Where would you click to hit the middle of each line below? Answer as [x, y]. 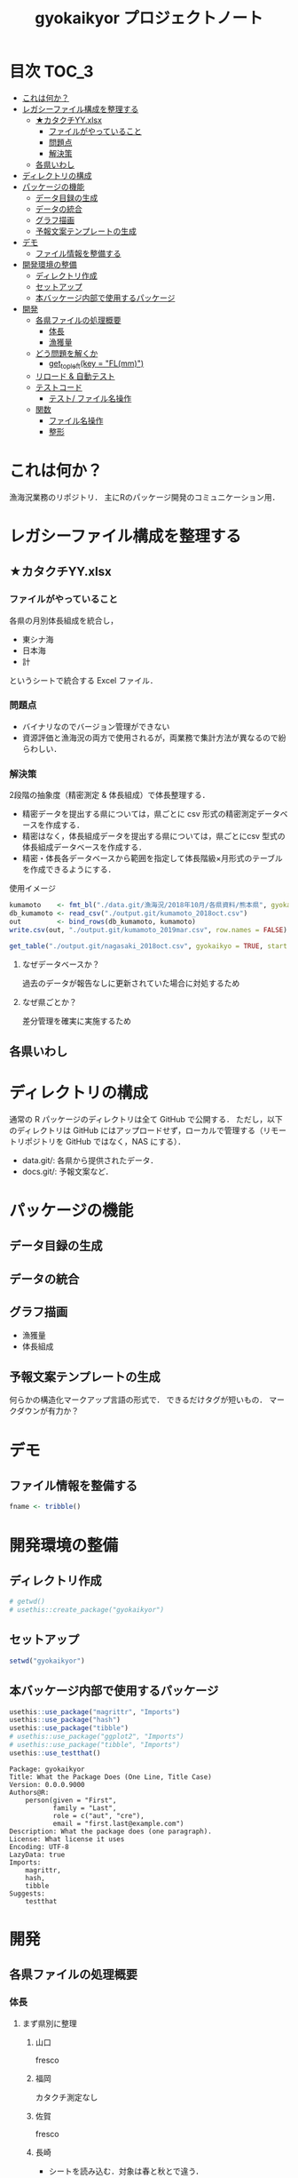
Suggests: [27, 1894]
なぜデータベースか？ [61, 964]
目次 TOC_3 [51, 72]
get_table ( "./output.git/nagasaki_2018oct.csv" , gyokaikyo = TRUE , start [149, 946]
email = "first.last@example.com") [118, 1823]
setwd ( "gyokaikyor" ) [47, 1661]
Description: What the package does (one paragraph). [111, 1831]
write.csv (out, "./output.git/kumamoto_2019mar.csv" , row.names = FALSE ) [149, 929]
